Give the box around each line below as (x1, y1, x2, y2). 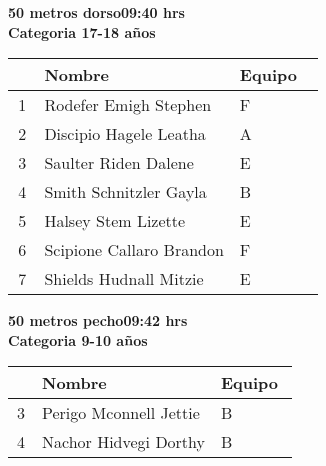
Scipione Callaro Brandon (44, 238, 224, 262)
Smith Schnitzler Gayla (44, 180, 207, 204)
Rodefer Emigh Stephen (44, 93, 212, 117)
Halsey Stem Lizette (44, 209, 186, 233)
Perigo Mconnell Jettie (42, 401, 200, 425)
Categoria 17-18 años (8, 21, 156, 42)
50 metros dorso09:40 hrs (8, 2, 185, 22)
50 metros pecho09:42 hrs (8, 310, 188, 331)
